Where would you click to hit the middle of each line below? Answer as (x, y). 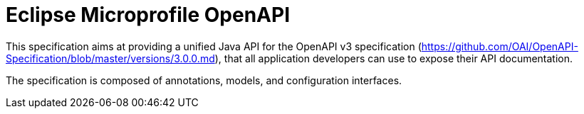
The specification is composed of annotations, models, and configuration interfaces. (204, 80)
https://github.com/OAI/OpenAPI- (500, 46)
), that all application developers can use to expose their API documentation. (394, 58)
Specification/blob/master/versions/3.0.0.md (110, 58)
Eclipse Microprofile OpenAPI (148, 15)
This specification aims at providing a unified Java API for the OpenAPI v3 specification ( (214, 46)
